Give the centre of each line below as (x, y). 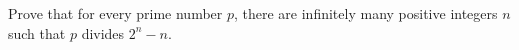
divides (103, 32)
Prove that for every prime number (115, 13)
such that (37, 32)
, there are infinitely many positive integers (366, 13)
